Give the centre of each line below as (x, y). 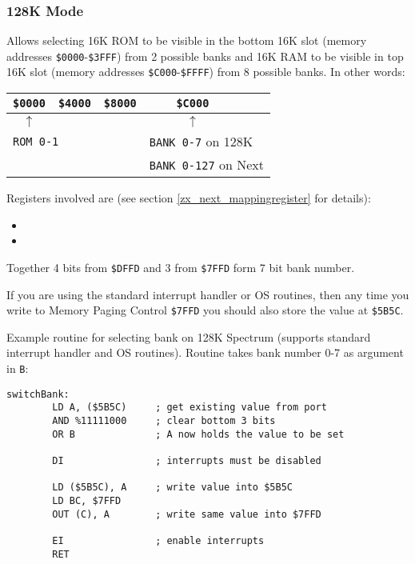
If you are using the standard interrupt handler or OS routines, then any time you (208, 294)
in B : (18, 368)
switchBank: (38, 394)
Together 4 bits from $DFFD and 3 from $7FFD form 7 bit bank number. (181, 267)
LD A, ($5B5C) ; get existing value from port (190, 408)
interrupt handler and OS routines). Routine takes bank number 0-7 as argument (205, 352)
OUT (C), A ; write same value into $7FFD (187, 514)
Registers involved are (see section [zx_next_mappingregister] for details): (189, 198)
